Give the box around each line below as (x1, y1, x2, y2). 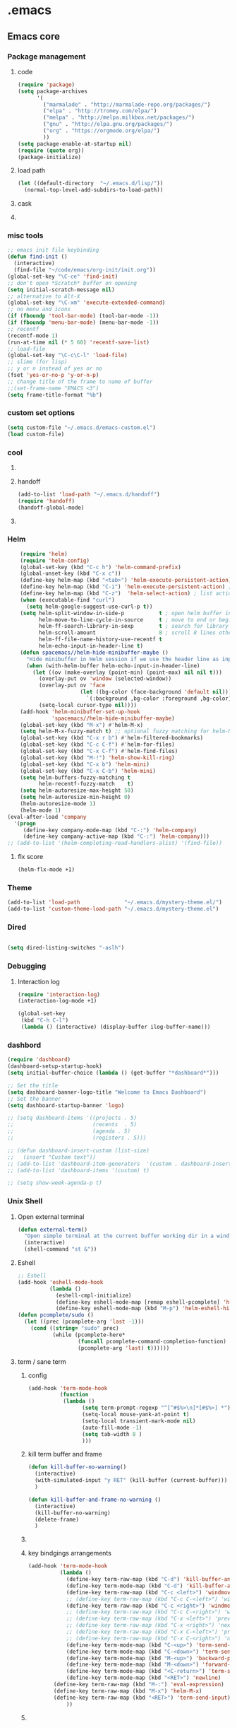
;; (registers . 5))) (7, 1134, 147, 1141)
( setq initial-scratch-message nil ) (7, 286, 115, 293)
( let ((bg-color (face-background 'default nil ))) (80, 689, 232, 696)
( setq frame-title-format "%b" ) (7, 391, 102, 398)
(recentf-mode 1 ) (7, 332, 59, 339)
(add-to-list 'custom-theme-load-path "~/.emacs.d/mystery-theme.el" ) (7, 906, 219, 913)
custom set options (7, 408, 75, 418)
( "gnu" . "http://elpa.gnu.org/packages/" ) (43, 121, 173, 128)
